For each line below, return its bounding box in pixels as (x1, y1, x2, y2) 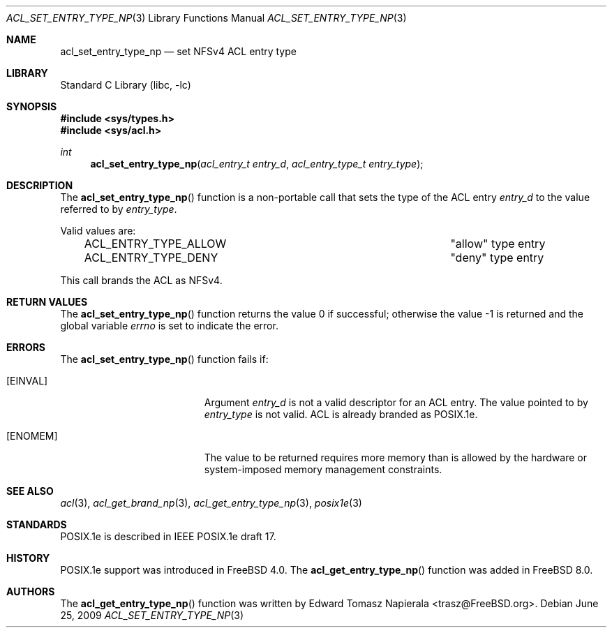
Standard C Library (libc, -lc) (60, 79, 191, 91)
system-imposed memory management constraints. (204, 463, 442, 475)
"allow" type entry (450, 237, 546, 251)
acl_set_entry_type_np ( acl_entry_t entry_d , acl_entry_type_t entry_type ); (90, 158, 424, 170)
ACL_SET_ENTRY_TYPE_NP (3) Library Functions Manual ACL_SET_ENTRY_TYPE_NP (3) (6, 12, 407, 24)
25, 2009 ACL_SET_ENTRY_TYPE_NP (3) (60, 609, 244, 621)
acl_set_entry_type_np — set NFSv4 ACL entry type (60, 45, 297, 57)
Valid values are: (60, 225, 136, 237)
